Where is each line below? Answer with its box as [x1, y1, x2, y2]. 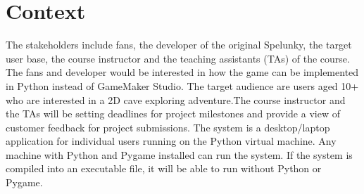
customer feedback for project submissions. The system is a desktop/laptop [6, 119, 330, 134]
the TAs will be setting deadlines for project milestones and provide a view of [6, 106, 340, 121]
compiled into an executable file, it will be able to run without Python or [6, 161, 322, 176]
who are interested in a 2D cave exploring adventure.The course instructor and [6, 92, 346, 107]
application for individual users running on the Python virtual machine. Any [6, 134, 337, 148]
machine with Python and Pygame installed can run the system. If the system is [6, 147, 353, 162]
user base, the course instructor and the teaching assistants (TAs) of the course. [6, 51, 350, 65]
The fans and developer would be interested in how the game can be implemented [6, 65, 359, 79]
